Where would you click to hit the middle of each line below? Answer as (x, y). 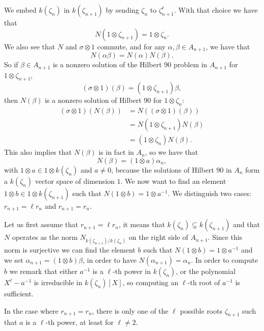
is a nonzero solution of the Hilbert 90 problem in (130, 64)
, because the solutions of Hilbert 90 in (172, 169)
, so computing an (151, 282)
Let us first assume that (41, 224)
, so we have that (172, 152)
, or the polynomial (206, 271)
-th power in (132, 271)
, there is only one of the (130, 310)
